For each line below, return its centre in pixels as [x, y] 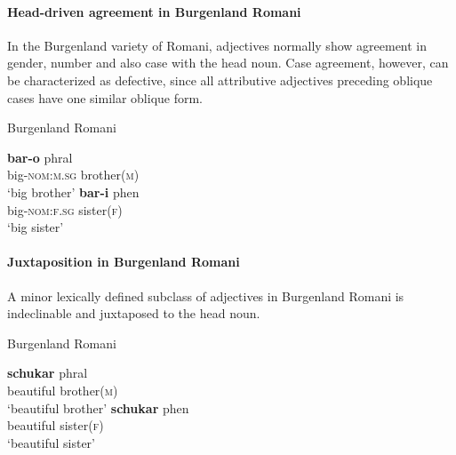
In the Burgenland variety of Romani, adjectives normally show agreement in [217, 45]
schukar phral [48, 373]
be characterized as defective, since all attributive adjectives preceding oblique [220, 80]
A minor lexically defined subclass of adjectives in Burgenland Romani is [206, 295]
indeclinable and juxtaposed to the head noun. [134, 313]
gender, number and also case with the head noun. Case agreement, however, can [228, 63]
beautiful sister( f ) [56, 425]
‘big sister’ [36, 227]
